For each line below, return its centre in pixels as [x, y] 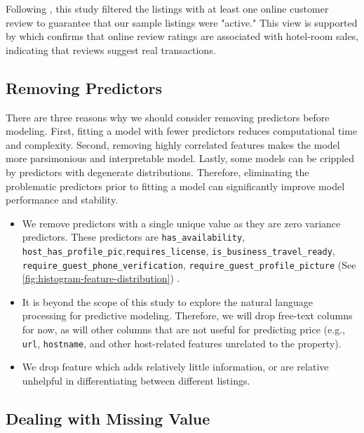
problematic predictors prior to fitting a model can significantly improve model [175, 186]
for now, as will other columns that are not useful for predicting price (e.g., [183, 329]
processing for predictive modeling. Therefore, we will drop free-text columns [187, 315]
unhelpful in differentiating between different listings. [136, 380]
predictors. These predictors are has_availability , [133, 237]
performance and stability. [62, 200]
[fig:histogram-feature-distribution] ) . [101, 278]
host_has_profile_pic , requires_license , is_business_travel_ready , [178, 250]
